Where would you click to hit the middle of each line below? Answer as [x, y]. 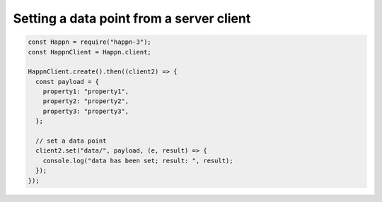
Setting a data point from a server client [132, 18]
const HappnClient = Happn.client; [89, 52]
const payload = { [67, 82]
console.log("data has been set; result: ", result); [138, 160]
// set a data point [71, 141]
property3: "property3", [86, 111]
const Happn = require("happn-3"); [89, 42]
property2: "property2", [86, 101]
